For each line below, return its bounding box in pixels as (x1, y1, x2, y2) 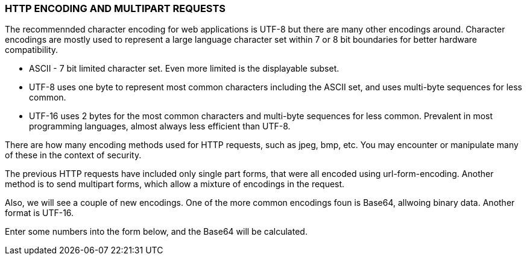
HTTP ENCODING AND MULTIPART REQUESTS (5, 2, 226, 14)
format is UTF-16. (5, 208, 74, 218)
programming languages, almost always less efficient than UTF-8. (29, 121, 291, 132)
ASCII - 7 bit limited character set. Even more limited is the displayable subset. (29, 63, 339, 74)
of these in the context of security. (5, 150, 142, 161)
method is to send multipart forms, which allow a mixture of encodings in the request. (5, 179, 345, 190)
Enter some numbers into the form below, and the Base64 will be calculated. (5, 226, 308, 237)
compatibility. (5, 45, 58, 55)
